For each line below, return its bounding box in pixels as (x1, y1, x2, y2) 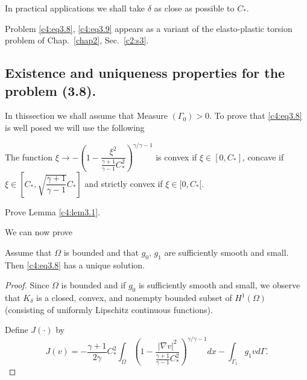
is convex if (156, 150, 197, 163)
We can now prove (5, 226, 73, 238)
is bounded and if (61, 279, 126, 291)
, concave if (242, 150, 284, 163)
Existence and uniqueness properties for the (5, 63, 285, 82)
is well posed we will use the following (5, 121, 145, 133)
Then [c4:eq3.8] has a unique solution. (5, 258, 145, 271)
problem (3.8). (5, 81, 97, 100)
